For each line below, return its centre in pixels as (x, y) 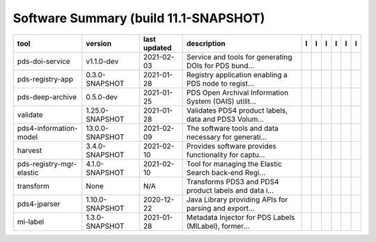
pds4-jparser (39, 204)
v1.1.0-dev (102, 61)
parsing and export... (220, 208)
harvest (30, 150)
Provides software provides (231, 146)
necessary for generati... (227, 137)
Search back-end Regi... (226, 172)
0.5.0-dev (102, 97)
